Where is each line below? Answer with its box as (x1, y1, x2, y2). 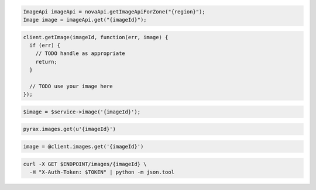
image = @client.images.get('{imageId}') (23, 143, 144, 150)
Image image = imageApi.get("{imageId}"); (23, 16, 147, 23)
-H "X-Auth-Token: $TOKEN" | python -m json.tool (29, 169, 175, 175)
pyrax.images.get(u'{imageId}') (23, 126, 116, 133)
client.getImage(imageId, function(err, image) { (23, 34, 169, 40)
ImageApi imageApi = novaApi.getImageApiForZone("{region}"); (23, 8, 205, 15)
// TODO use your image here (29, 82, 114, 89)
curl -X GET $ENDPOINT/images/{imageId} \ (23, 161, 147, 167)
